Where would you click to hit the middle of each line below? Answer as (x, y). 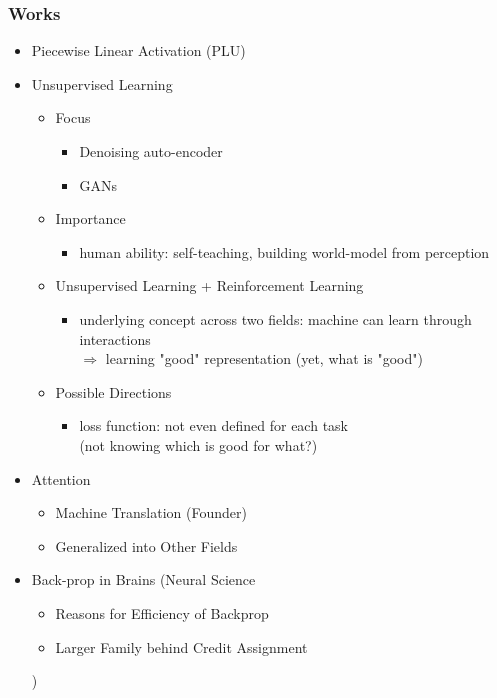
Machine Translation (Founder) (151, 512)
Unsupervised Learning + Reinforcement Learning (209, 285)
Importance (90, 218)
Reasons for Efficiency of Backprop (162, 612)
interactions (115, 338)
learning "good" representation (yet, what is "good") (264, 358)
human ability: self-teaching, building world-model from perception (284, 251)
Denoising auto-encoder (151, 151)
